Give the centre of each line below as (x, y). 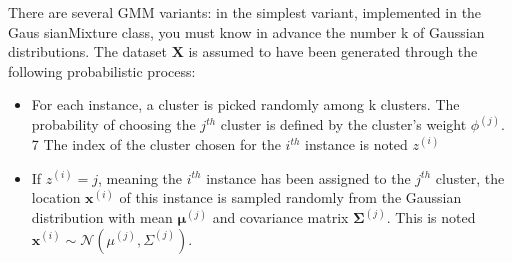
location (56, 197)
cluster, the (470, 177)
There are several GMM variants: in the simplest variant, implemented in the (245, 12)
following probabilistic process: (102, 70)
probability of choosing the (113, 124)
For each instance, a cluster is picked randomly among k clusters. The (245, 104)
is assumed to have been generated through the (333, 51)
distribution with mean (102, 217)
